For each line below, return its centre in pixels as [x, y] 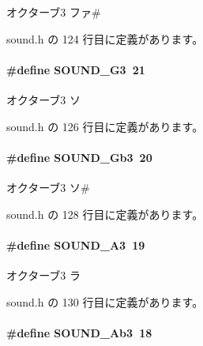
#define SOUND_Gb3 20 [79, 157]
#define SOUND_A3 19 [76, 244]
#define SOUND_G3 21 [76, 69]
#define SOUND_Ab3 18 [79, 332]
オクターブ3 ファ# [54, 12]
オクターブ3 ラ [43, 275]
